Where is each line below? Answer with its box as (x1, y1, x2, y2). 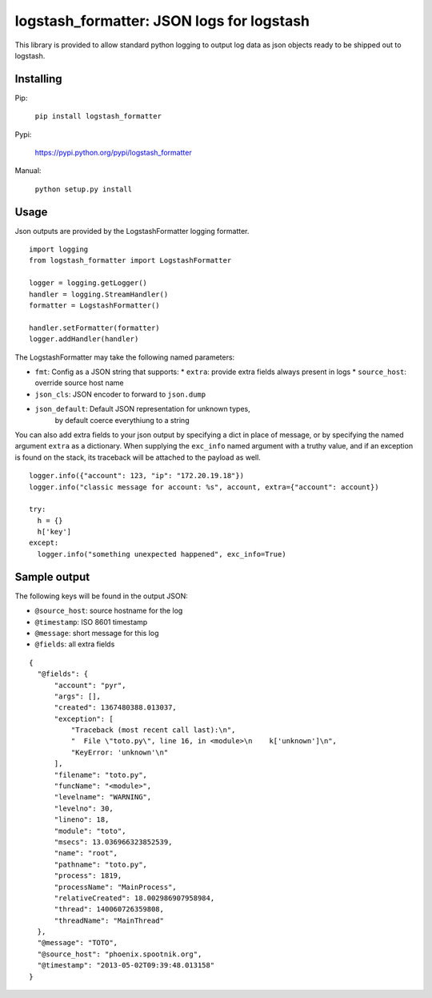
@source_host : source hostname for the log (34, 606, 183, 616)
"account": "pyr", (54, 681, 126, 690)
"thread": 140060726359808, (54, 905, 164, 914)
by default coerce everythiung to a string (54, 415, 190, 425)
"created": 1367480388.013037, (54, 703, 178, 712)
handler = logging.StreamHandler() (29, 289, 169, 299)
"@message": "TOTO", (37, 938, 118, 948)
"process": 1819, (54, 871, 122, 880)
